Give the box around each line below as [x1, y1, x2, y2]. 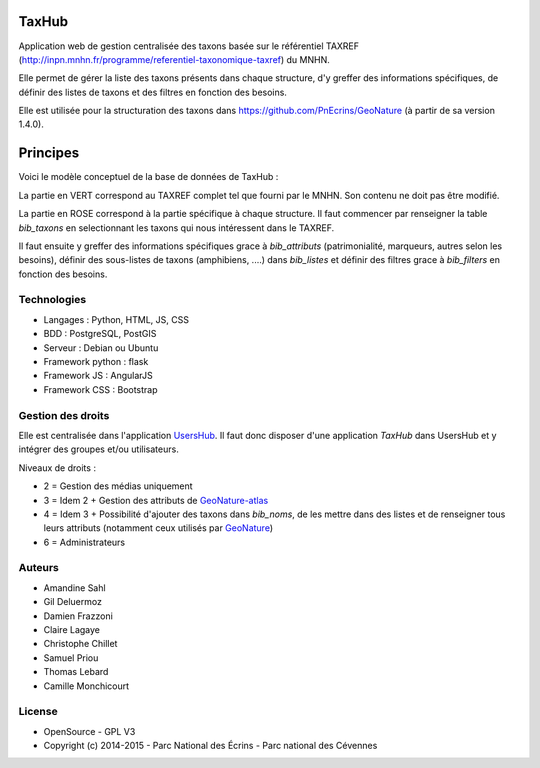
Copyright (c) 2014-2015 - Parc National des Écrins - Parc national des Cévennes [43, 740, 378, 752]
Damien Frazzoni [43, 610, 114, 622]
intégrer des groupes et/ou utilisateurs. [18, 443, 179, 455]
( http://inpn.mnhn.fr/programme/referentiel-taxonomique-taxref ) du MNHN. [18, 53, 330, 65]
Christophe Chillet [43, 638, 118, 650]
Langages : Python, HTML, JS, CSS [43, 313, 190, 325]
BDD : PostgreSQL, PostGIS [43, 328, 157, 340]
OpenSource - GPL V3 [43, 725, 136, 737]
